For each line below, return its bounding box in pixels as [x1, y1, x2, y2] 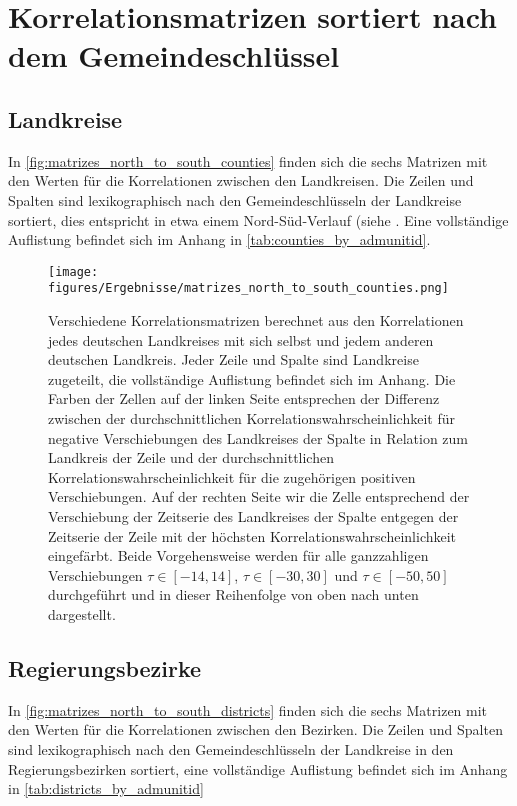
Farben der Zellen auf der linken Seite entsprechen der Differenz [48, 388, 440, 409]
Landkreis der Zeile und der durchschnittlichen [48, 447, 334, 468]
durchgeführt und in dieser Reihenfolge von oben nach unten [48, 584, 419, 605]
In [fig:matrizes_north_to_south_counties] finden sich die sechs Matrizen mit [8, 150, 488, 171]
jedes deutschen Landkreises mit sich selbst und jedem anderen [48, 329, 434, 350]
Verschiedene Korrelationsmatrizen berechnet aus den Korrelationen [48, 310, 464, 331]
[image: [48, 264, 99, 279]
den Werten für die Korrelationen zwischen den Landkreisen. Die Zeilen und [8, 170, 474, 191]
